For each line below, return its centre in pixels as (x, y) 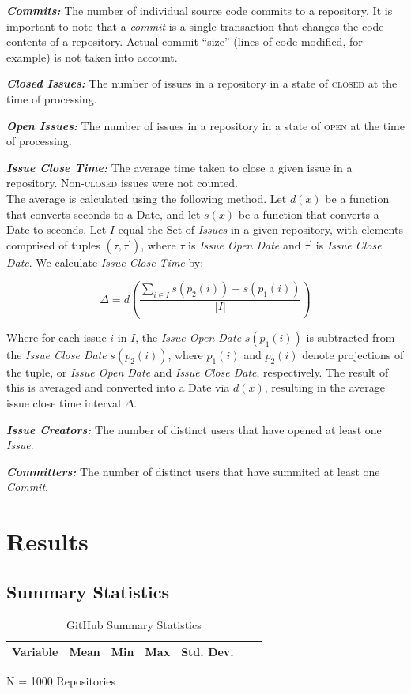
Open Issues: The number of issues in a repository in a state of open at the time (205, 125)
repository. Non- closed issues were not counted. (122, 183)
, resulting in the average (324, 387)
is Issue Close (349, 244)
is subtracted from (351, 337)
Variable (35, 652)
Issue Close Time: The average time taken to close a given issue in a (179, 167)
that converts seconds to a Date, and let (104, 214)
